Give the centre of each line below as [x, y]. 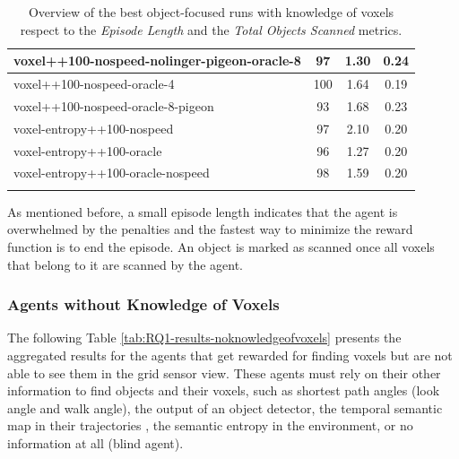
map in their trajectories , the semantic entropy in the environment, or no [210, 425]
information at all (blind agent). [95, 442]
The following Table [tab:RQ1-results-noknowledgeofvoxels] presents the [204, 338]
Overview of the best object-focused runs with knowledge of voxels [211, 12]
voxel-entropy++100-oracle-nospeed [112, 173]
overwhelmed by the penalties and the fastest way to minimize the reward [210, 229]
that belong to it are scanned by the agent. [126, 264]
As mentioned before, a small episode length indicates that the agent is [203, 211]
